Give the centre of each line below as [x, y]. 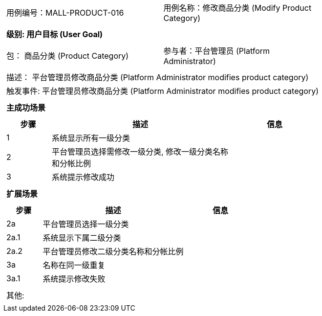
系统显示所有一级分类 [91, 138]
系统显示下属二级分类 [82, 238]
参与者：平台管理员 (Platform [217, 51]
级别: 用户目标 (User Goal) [55, 34]
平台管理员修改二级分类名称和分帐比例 [113, 251]
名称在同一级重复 [74, 265]
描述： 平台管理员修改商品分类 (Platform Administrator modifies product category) [158, 77]
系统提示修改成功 [83, 177]
